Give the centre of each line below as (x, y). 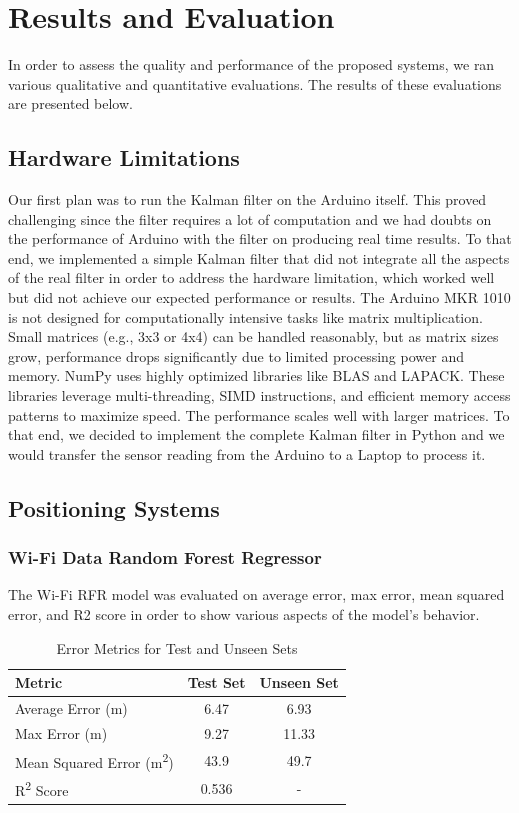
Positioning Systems (114, 507)
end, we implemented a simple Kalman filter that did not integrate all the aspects (259, 257)
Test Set (216, 682)
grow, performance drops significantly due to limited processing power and (236, 355)
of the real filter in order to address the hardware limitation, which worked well (251, 277)
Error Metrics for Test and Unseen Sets (177, 647)
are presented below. (70, 103)
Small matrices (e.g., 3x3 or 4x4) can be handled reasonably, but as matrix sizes (253, 336)
